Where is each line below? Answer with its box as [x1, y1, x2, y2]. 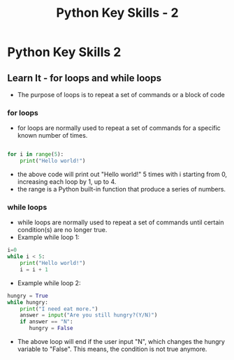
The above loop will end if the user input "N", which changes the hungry [17, 338, 226, 346]
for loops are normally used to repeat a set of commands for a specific [17, 124, 221, 132]
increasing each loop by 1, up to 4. [17, 178, 117, 186]
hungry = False [29, 325, 73, 332]
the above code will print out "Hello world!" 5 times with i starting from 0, [17, 170, 228, 179]
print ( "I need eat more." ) [20, 305, 98, 312]
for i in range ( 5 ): [7, 151, 64, 158]
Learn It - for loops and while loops [7, 72, 162, 84]
